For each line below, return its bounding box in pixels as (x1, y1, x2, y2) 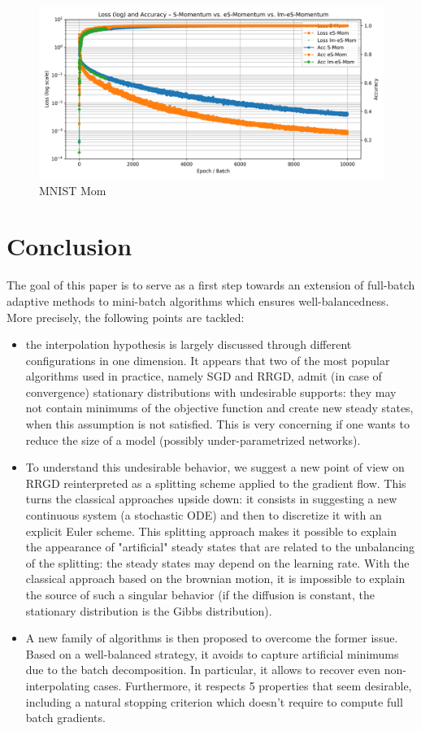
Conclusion (7, 229, 132, 263)
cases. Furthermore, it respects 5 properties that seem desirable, (93, 677, 412, 694)
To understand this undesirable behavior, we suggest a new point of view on (25, 459, 405, 476)
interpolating (25, 677, 90, 694)
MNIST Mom (39, 181, 106, 198)
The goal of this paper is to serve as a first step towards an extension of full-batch (7, 276, 415, 294)
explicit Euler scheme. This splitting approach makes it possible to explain (25, 522, 397, 539)
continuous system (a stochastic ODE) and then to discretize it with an (25, 507, 382, 524)
